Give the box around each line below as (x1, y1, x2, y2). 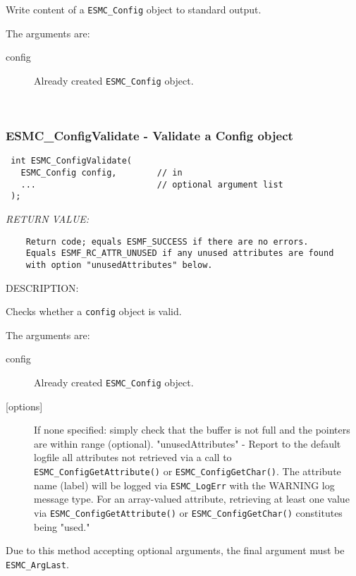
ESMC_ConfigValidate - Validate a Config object (6, 127, 293, 145)
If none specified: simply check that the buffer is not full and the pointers (34, 422, 350, 437)
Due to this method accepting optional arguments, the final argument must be (6, 543, 345, 558)
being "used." (34, 519, 90, 534)
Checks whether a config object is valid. (6, 304, 182, 319)
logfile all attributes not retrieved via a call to (34, 450, 232, 465)
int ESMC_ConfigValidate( (11, 156, 132, 166)
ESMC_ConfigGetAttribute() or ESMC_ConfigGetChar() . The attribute (34, 463, 341, 478)
